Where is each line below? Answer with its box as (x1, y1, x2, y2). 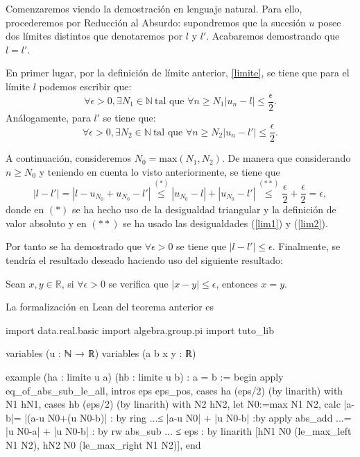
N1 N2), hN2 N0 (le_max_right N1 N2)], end (6, 438, 201, 451)
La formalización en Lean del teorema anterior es (6, 299, 214, 314)
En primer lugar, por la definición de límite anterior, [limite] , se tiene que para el (6, 65, 350, 80)
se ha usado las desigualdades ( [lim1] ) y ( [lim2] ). (123, 215, 328, 230)
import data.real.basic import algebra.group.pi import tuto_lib (6, 322, 274, 337)
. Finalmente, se (272, 239, 341, 254)
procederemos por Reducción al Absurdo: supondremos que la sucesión (6, 15, 306, 29)
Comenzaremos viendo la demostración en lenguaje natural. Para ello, (6, 1, 302, 15)
